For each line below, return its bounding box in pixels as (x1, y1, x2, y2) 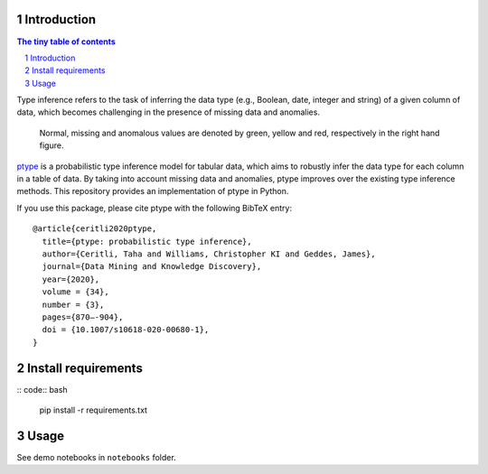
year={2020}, (42, 274, 100, 284)
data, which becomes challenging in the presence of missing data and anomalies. (16, 107, 321, 117)
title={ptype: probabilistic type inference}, (42, 236, 252, 246)
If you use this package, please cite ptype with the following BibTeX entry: (16, 202, 293, 213)
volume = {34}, (42, 287, 109, 297)
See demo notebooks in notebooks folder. (16, 451, 176, 462)
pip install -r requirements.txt (39, 404, 148, 415)
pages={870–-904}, (42, 311, 124, 322)
